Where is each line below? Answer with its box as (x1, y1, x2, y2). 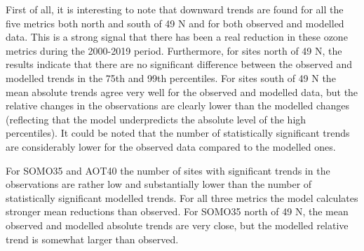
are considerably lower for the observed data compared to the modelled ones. (6, 139, 336, 154)
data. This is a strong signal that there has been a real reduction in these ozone (6, 29, 348, 44)
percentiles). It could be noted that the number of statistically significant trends (6, 125, 350, 140)
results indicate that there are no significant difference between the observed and (6, 57, 352, 72)
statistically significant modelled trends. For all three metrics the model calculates (6, 190, 358, 205)
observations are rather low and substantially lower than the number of (6, 177, 312, 191)
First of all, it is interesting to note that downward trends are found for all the (6, 2, 344, 16)
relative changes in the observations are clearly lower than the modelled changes (6, 98, 350, 113)
